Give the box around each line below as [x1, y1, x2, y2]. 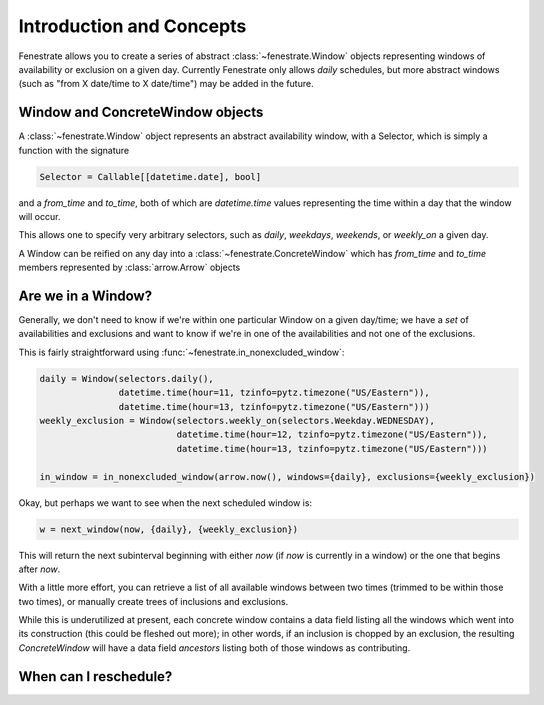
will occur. [18, 210, 61, 222]
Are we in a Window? [18, 287, 153, 304]
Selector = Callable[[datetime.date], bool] [39, 171, 262, 182]
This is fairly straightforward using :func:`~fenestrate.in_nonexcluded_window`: [18, 346, 345, 358]
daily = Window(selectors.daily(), [39, 373, 214, 384]
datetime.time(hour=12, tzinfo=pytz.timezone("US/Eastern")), [176, 429, 489, 440]
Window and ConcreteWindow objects [18, 104, 264, 121]
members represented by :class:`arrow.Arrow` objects [18, 261, 241, 274]
